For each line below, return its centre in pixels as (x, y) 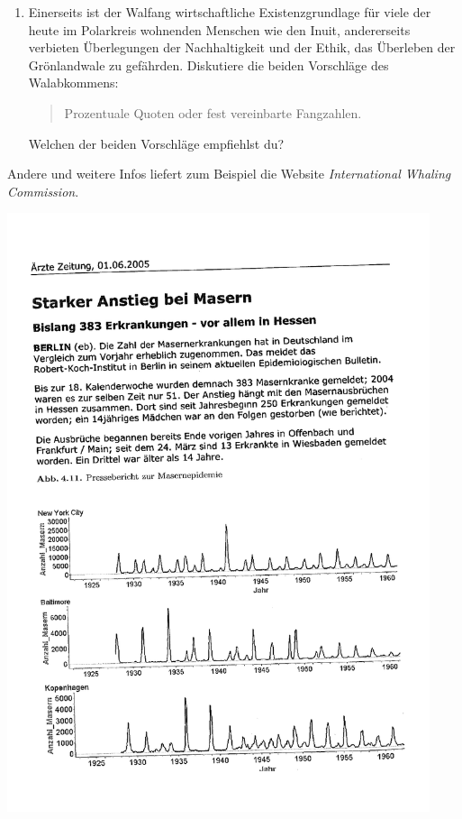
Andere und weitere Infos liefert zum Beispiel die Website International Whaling (229, 174)
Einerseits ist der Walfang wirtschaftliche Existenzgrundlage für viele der (230, 12)
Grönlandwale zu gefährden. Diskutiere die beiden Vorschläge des (208, 64)
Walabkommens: (73, 83)
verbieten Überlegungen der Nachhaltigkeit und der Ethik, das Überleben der (242, 47)
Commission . (43, 191)
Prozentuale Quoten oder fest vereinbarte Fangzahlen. (213, 112)
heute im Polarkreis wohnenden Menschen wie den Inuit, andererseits (219, 29)
